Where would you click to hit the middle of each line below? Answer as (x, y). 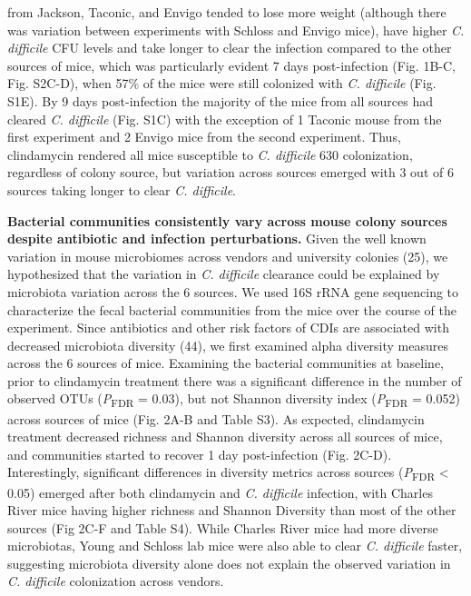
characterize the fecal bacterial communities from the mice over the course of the (232, 309)
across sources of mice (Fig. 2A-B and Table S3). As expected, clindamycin (216, 418)
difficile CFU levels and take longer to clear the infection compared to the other (230, 48)
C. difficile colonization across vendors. (116, 581)
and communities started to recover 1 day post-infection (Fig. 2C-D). (200, 454)
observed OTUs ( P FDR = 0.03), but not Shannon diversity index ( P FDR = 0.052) (234, 400)
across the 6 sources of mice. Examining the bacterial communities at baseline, (226, 363)
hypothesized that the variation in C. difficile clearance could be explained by (224, 274)
